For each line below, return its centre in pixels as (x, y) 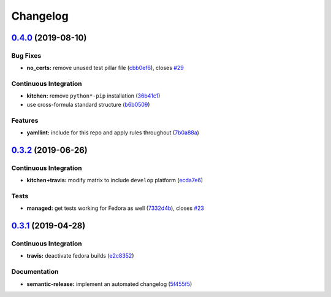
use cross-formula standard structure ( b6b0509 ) (88, 104)
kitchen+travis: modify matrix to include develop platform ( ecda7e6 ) (115, 180)
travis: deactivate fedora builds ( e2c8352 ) (80, 256)
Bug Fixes (26, 55)
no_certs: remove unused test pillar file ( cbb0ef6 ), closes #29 (105, 68)
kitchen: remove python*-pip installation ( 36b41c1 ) (93, 96)
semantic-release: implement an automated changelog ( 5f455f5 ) (109, 284)
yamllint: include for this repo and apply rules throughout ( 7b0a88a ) (113, 133)
